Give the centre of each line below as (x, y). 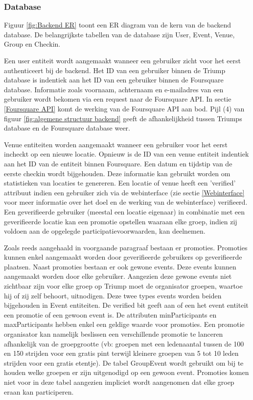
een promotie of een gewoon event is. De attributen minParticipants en (110, 314)
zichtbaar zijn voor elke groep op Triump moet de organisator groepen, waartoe (123, 286)
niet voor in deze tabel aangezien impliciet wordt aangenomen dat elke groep (119, 382)
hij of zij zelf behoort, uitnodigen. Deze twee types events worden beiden (113, 295)
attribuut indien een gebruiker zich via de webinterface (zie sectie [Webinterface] (124, 192)
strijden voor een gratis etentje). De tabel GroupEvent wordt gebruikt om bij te (124, 362)
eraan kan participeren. (39, 391)
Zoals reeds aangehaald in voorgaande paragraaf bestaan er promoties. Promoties (126, 247)
